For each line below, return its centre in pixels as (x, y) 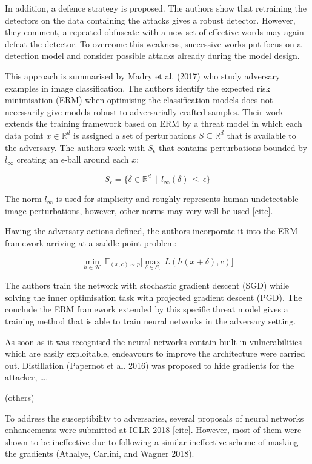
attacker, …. (27, 377)
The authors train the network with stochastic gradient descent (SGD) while (147, 285)
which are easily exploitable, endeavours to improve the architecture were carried (155, 353)
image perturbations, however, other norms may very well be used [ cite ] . (139, 210)
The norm (23, 199)
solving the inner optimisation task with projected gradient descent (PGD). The (154, 297)
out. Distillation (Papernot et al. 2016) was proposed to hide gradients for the (150, 365)
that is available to (261, 135)
